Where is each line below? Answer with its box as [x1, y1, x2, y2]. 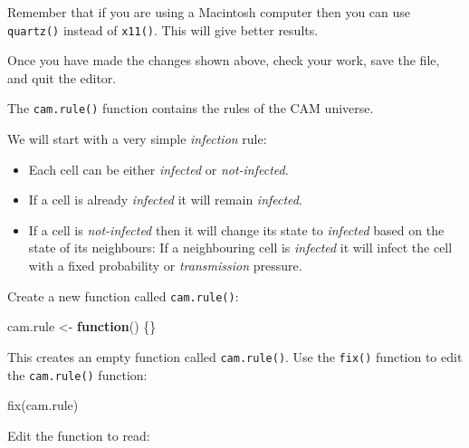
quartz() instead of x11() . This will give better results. [7, 20, 319, 39]
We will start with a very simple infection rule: [7, 129, 267, 148]
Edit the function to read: [7, 425, 150, 444]
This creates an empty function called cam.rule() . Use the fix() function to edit [7, 347, 463, 366]
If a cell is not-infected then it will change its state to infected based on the [28, 220, 445, 239]
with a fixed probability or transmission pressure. [28, 256, 302, 275]
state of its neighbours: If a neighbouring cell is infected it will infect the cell [28, 238, 453, 257]
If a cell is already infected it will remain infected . [28, 190, 302, 209]
